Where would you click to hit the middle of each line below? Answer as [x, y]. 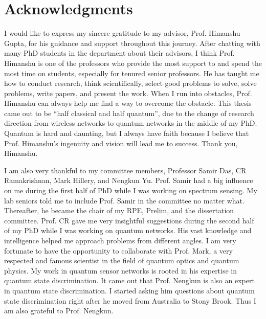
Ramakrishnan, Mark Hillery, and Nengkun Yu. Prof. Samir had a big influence [129, 180]
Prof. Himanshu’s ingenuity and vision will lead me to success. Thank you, [121, 143]
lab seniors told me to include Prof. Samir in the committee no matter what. [124, 200]
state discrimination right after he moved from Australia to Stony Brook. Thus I [130, 300]
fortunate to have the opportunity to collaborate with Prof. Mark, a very [118, 250]
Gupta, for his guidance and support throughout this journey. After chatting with [132, 43]
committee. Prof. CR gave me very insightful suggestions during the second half [129, 220]
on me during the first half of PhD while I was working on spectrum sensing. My [131, 190]
